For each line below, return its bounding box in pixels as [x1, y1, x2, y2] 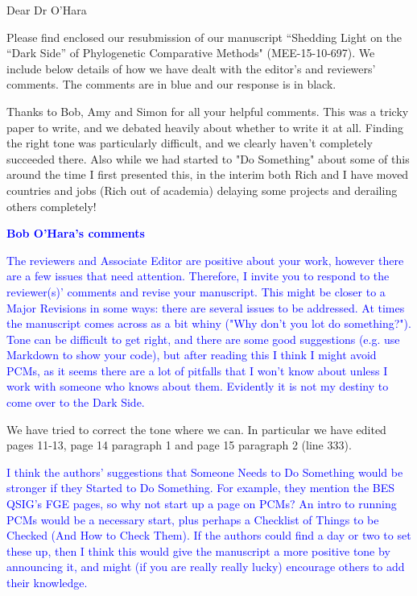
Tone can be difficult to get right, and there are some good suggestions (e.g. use [6, 330, 400, 347]
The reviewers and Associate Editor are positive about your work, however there [6, 251, 404, 268]
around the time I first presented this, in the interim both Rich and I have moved [6, 166, 409, 183]
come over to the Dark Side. [6, 394, 145, 411]
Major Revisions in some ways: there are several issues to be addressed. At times [6, 299, 405, 316]
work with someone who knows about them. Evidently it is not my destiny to [6, 378, 389, 395]
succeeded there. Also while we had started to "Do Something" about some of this [6, 150, 410, 167]
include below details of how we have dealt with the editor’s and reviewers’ [6, 60, 376, 77]
